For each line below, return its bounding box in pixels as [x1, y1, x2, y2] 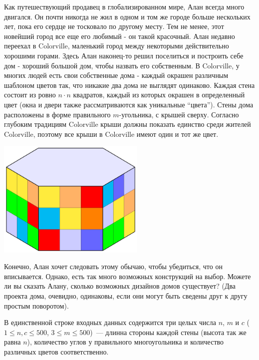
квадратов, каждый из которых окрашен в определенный [73, 89, 245, 100]
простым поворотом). [4, 300, 69, 311]
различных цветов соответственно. [4, 346, 109, 357]
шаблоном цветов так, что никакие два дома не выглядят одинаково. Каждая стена [4, 79, 255, 90]
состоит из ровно [4, 89, 56, 100]
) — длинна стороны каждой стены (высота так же [90, 327, 247, 337]
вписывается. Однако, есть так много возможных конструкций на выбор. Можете [4, 271, 251, 281]
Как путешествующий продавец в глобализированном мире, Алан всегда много [4, 1, 245, 11]
